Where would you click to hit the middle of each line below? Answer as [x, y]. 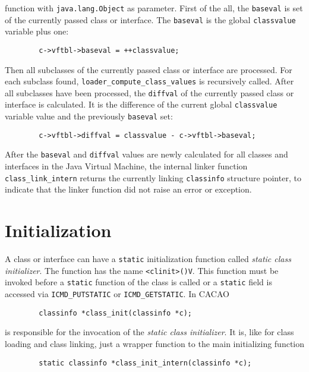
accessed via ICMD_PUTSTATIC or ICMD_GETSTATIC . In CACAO [117, 294]
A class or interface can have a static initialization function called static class [148, 259]
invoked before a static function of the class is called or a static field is [138, 282]
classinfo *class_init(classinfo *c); [115, 313]
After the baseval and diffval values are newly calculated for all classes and [146, 154]
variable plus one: [37, 31]
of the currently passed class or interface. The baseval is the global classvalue [150, 19]
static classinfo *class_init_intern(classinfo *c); [145, 363]
